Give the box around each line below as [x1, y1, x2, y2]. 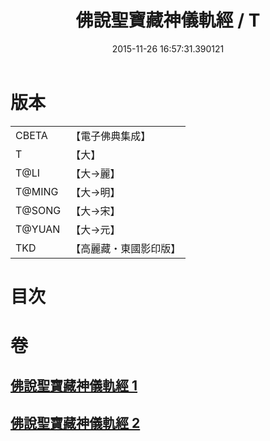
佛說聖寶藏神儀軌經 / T [75, 9, 261, 32]
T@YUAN [15, 222, 61, 236]
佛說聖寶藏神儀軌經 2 [10, 414, 141, 431]
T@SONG [15, 203, 62, 217]
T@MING [15, 184, 59, 198]
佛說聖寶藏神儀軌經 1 [10, 377, 138, 395]
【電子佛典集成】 [70, 129, 152, 143]
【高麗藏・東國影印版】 [70, 241, 182, 255]
